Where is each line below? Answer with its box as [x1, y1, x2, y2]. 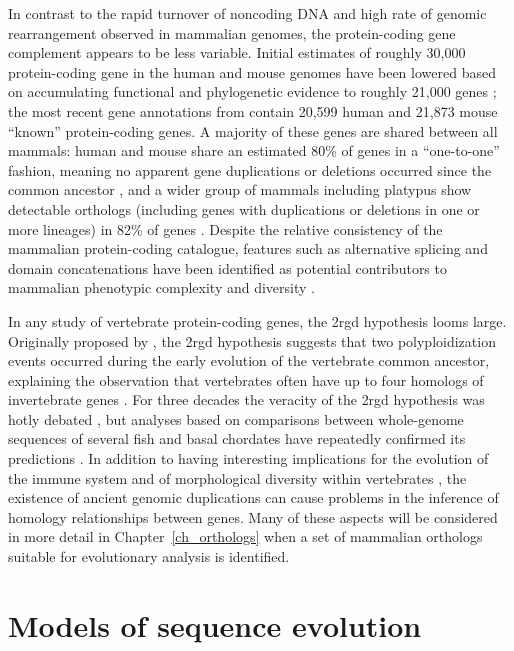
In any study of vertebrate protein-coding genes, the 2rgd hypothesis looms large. [8, 310, 507, 331]
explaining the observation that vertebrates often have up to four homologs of [8, 369, 484, 390]
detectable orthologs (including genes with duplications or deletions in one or [8, 198, 480, 219]
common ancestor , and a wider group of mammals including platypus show [8, 179, 472, 200]
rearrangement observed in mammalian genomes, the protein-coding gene [8, 22, 456, 43]
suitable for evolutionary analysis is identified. [8, 546, 290, 567]
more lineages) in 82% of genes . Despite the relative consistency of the [8, 218, 443, 239]
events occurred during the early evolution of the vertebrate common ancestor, [8, 350, 490, 371]
